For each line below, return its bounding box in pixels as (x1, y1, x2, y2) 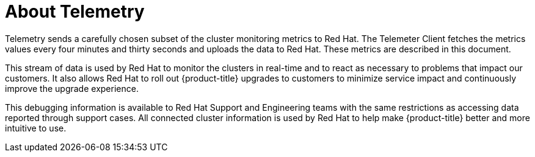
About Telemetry (5, 1, 145, 22)
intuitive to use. (5, 122, 67, 133)
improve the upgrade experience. (5, 83, 139, 94)
